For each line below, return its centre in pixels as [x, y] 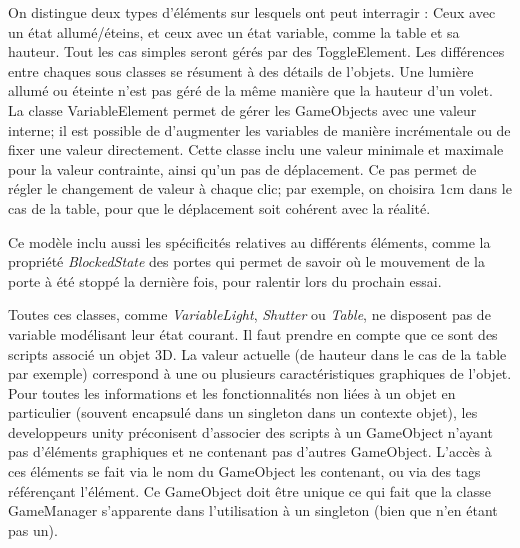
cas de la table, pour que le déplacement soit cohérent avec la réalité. [219, 207]
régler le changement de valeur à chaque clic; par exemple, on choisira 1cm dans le [260, 188]
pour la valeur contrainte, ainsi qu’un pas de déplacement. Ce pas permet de [242, 168]
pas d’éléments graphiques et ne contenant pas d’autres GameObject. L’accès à [250, 451]
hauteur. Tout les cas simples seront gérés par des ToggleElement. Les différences [256, 51]
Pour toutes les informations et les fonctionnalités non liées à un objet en [232, 392]
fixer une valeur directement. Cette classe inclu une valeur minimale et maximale [256, 149]
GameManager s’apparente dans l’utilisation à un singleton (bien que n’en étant [253, 510]
